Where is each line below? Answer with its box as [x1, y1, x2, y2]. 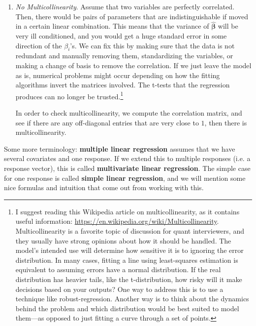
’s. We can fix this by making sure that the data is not [70, 40, 235, 50]
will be [218, 21, 238, 31]
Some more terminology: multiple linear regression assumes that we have [4, 143, 235, 154]
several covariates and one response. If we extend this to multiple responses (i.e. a [4, 153, 251, 163]
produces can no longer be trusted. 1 [15, 89, 124, 101]
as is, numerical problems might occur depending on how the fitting [15, 70, 220, 80]
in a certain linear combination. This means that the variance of [15, 21, 209, 31]
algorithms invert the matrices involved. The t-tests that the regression [15, 80, 230, 90]
